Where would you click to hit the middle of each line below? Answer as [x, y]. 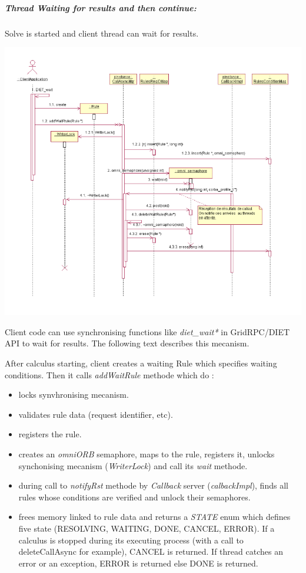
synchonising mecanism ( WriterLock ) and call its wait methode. [133, 465]
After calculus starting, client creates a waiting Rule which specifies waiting [141, 363]
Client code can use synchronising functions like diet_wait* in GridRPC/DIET [147, 331]
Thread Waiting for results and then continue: [101, 7]
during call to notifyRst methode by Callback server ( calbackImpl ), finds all [153, 485]
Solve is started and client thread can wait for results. [102, 33]
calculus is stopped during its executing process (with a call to [131, 540]
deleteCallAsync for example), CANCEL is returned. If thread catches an [151, 551]
